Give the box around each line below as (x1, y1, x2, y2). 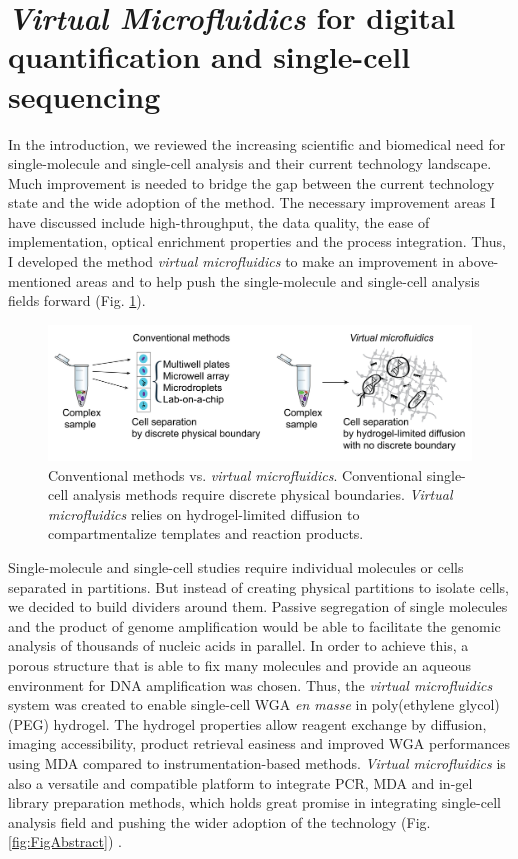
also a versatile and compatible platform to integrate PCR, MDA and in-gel (8, 772, 473, 793)
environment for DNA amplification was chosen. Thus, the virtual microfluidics (8, 674, 493, 695)
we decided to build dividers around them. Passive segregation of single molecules (8, 596, 508, 617)
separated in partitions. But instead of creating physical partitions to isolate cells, (8, 576, 510, 597)
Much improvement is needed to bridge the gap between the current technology (8, 172, 495, 193)
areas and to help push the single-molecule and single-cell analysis (76, 270, 480, 291)
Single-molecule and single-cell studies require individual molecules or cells (8, 557, 464, 578)
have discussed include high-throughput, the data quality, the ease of (8, 211, 430, 232)
